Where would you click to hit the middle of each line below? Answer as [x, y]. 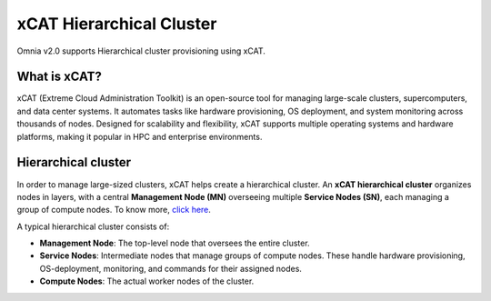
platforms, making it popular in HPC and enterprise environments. [140, 136]
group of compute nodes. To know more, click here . [114, 210]
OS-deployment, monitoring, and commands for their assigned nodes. [170, 268]
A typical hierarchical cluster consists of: [93, 226]
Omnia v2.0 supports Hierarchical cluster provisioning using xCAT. [141, 51]
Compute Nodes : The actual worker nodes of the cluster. [147, 281]
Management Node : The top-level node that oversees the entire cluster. [175, 243]
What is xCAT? [59, 77]
